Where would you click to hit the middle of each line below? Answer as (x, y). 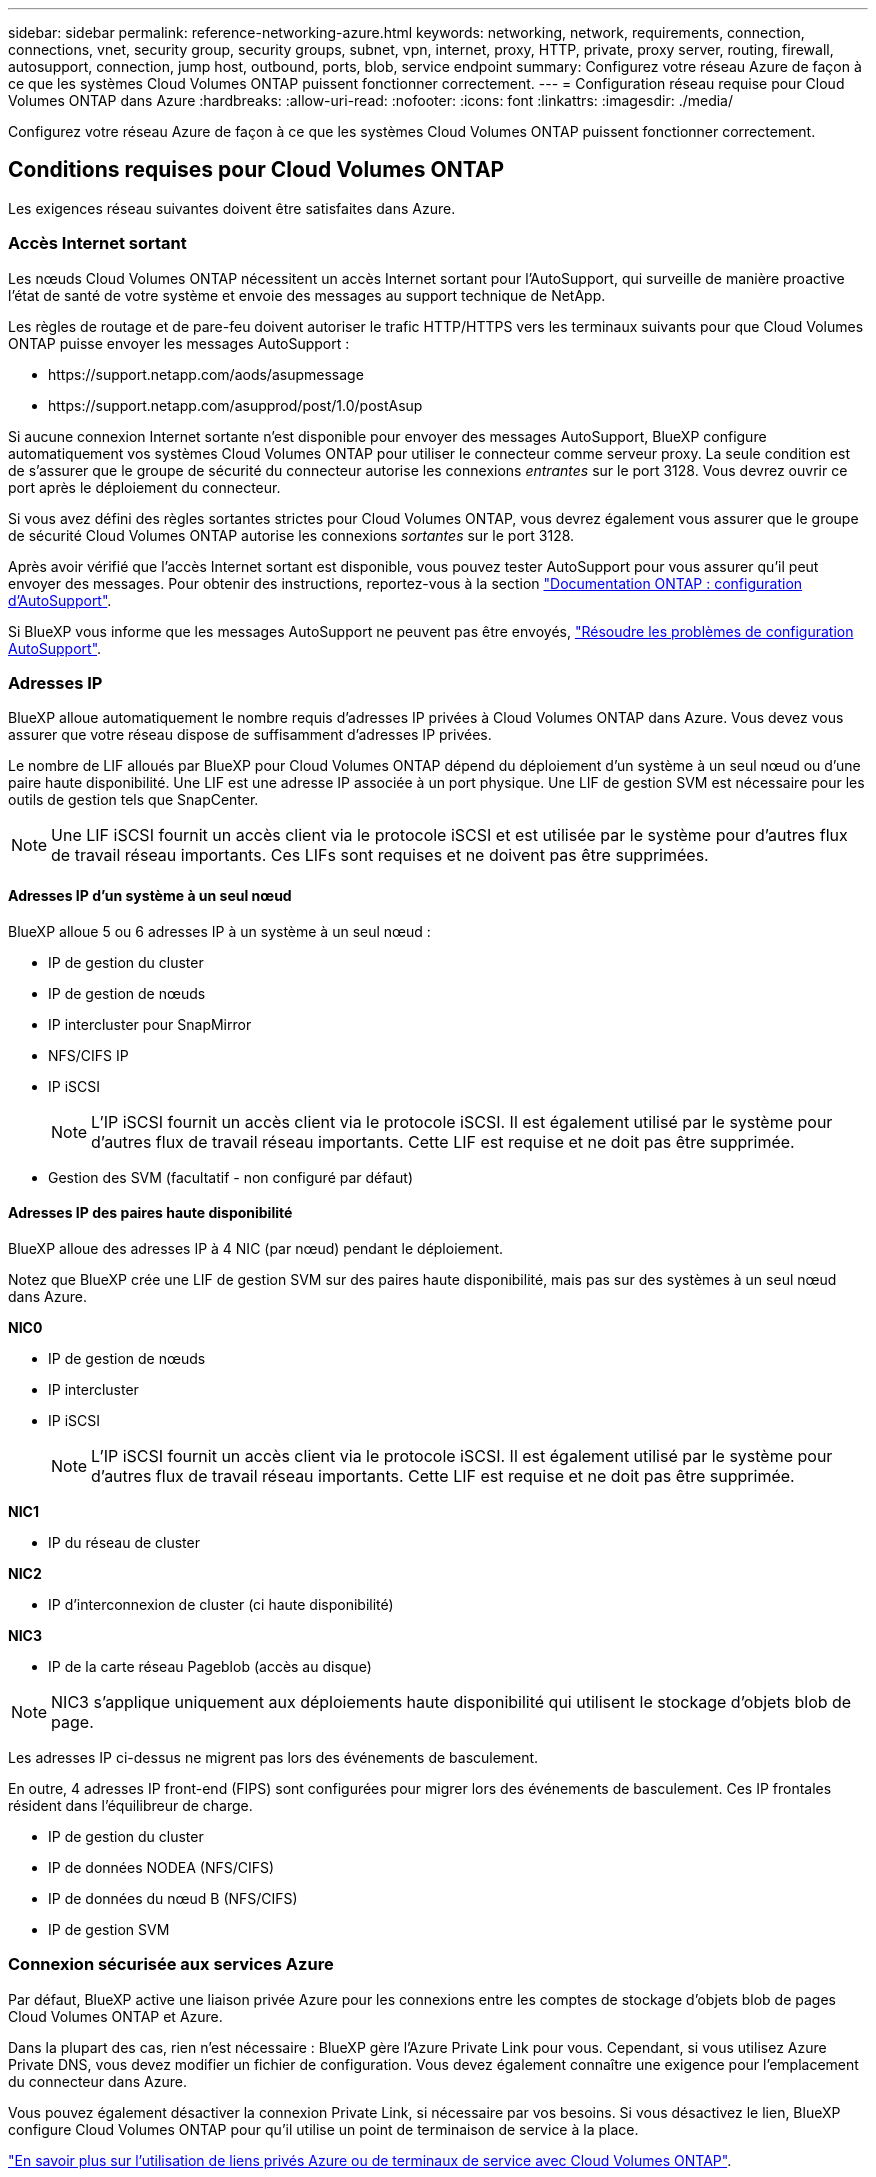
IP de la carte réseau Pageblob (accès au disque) (210, 1666)
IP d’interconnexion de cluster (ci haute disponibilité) (221, 1604)
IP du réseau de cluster (124, 1542)
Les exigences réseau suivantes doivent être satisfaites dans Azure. (232, 208)
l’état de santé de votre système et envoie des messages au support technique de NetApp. (307, 295)
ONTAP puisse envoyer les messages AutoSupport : (179, 343)
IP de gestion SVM (109, 1929)
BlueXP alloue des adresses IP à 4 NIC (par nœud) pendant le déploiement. (256, 1248)
